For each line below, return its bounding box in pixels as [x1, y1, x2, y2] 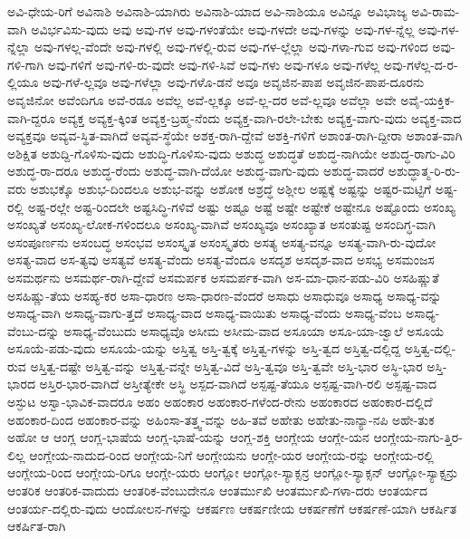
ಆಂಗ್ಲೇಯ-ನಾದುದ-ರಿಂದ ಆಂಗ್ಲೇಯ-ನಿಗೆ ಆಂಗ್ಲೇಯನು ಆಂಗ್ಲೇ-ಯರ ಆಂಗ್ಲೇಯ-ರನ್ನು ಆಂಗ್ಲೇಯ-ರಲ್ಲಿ [29, 445, 434, 464]
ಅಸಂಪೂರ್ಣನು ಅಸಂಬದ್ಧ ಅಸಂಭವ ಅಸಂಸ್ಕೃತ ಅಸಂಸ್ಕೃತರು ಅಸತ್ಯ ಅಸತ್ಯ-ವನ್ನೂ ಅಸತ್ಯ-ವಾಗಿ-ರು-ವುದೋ [7, 232, 436, 251]
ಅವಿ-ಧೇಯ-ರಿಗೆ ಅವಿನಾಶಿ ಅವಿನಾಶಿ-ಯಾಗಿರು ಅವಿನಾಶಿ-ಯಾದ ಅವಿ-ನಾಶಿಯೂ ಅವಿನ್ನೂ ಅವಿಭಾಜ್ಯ [7, 2, 408, 20]
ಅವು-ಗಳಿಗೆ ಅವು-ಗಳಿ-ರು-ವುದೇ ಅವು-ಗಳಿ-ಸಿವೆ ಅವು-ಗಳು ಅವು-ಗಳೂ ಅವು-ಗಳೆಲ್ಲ [47, 54, 380, 73]
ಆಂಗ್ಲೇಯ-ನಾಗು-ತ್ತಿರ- [373, 428, 463, 447]
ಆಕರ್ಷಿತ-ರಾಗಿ [7, 516, 66, 535]
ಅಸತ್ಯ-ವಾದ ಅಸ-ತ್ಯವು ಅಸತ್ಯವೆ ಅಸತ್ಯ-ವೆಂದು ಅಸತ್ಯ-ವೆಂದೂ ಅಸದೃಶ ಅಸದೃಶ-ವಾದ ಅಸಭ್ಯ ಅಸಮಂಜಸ [7, 250, 435, 269]
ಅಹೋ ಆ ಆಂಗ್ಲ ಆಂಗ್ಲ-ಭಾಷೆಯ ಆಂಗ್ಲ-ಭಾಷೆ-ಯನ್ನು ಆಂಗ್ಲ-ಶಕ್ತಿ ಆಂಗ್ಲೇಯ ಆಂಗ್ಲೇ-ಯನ [7, 428, 369, 447]
